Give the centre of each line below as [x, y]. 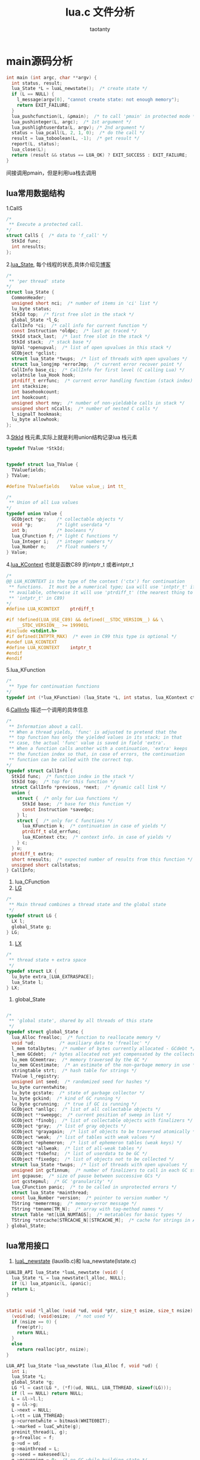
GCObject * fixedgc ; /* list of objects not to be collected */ [93, 1159]
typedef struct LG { [32, 916]
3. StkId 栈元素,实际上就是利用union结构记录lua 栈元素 [72, 437]
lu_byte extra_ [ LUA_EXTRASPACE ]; [53, 977]
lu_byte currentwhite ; [40, 1087]
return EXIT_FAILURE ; [43, 105]
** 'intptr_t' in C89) [37, 598]
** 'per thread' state [37, 281]
